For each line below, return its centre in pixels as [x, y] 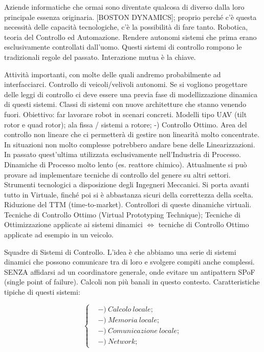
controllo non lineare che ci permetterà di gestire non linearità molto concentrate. [132, 134]
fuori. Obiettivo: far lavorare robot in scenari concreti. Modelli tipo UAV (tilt [126, 114]
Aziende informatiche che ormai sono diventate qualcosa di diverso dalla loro [124, 7]
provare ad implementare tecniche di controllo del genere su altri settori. [117, 174]
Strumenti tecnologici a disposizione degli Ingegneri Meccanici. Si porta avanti [127, 184]
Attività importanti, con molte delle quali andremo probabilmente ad [113, 74]
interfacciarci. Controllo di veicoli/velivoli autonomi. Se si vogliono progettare [126, 84]
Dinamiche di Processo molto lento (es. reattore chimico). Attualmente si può [126, 164]
